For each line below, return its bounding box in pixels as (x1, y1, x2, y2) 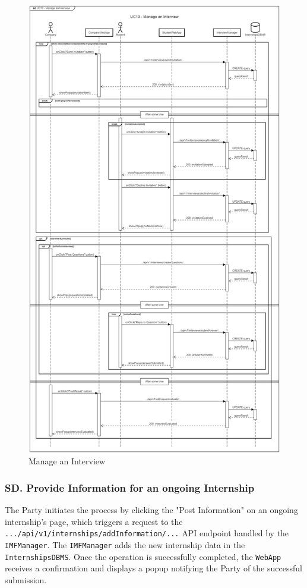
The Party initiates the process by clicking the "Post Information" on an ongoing (5, 504, 298, 516)
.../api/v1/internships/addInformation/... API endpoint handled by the (5, 527, 289, 539)
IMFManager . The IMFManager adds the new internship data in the (5, 539, 245, 551)
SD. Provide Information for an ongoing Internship (5, 480, 255, 495)
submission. (5, 573, 47, 586)
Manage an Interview (29, 455, 106, 467)
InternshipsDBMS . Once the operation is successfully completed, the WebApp (5, 550, 281, 562)
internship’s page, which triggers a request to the (5, 515, 183, 527)
